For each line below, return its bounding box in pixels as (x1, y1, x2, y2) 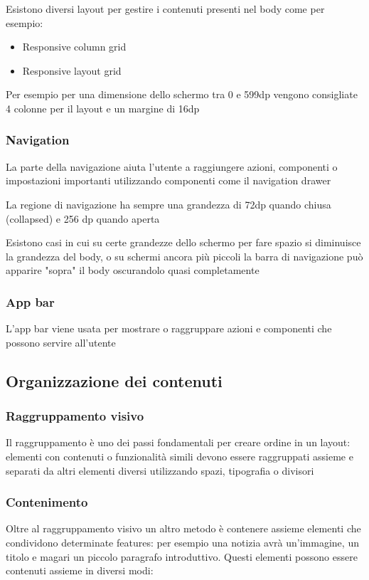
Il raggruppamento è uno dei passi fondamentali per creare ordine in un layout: (6, 435, 351, 450)
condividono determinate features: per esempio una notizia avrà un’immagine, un (6, 534, 359, 549)
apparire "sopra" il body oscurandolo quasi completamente (6, 263, 260, 278)
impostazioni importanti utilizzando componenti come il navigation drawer (6, 173, 331, 188)
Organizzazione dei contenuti (6, 369, 223, 391)
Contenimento (6, 493, 88, 511)
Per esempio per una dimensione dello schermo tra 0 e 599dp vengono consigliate (6, 87, 358, 102)
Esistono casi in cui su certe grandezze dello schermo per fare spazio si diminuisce (6, 235, 361, 250)
